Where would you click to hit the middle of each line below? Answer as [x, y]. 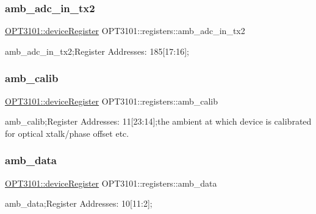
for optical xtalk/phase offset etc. [67, 133]
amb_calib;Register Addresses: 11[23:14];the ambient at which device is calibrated [158, 121]
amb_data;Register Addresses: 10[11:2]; [79, 203]
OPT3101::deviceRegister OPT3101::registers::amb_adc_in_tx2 [125, 31]
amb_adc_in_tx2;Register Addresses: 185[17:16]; [97, 51]
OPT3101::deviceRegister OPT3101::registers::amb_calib [112, 101]
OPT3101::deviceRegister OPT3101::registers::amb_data [111, 183]
